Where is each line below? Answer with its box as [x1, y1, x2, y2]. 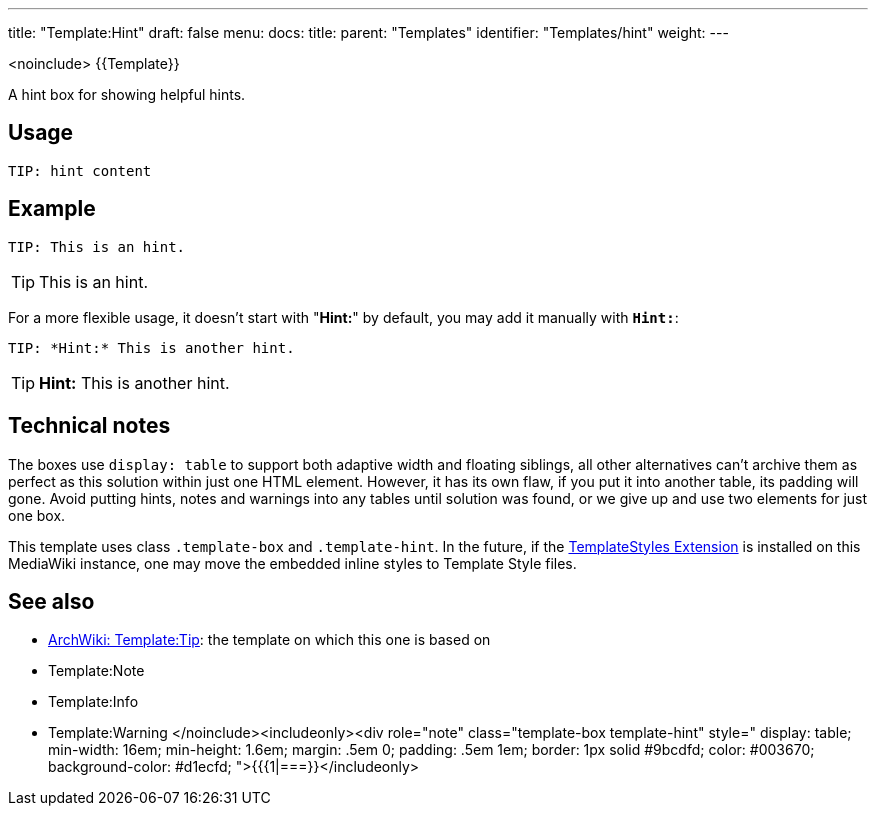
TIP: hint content [8, 162, 152, 179]
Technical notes [8, 413, 171, 439]
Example [8, 196, 96, 222]
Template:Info [48, 693, 139, 711]
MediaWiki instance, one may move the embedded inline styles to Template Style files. [8, 554, 577, 572]
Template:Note [48, 662, 145, 680]
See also [8, 588, 95, 614]
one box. [8, 506, 66, 524]
